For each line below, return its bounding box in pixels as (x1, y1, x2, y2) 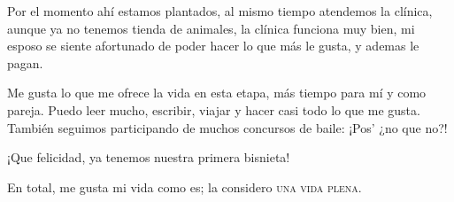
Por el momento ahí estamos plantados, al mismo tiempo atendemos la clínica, (7, 2, 433, 19)
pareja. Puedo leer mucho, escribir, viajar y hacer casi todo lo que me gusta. (7, 100, 420, 119)
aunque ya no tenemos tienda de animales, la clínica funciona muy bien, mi (7, 19, 415, 37)
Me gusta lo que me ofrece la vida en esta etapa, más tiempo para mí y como (7, 83, 427, 102)
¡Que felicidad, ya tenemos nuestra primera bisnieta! (7, 148, 290, 167)
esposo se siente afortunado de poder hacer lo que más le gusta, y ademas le (7, 36, 419, 55)
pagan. (7, 53, 43, 72)
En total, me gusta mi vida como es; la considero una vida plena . (7, 177, 362, 196)
